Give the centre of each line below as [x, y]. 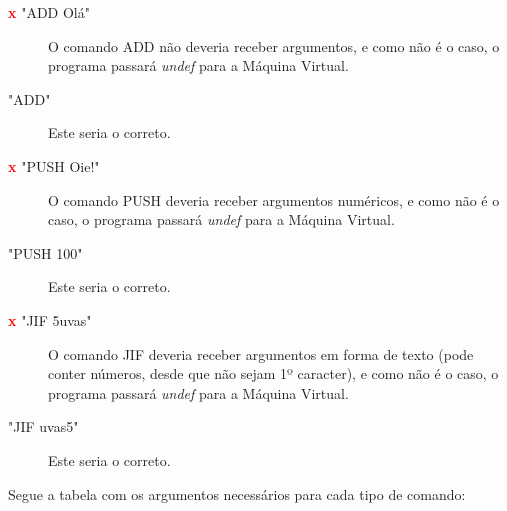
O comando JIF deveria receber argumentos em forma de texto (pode [261, 353]
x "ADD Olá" [49, 12]
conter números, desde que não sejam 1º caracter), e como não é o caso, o [273, 373]
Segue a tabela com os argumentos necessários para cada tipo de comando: [237, 493]
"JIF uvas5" [43, 426]
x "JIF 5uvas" [50, 319]
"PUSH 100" [45, 252]
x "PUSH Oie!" [54, 165]
